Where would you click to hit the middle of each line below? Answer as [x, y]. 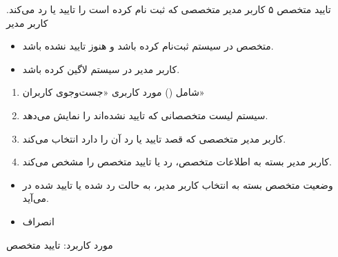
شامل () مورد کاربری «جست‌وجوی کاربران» [113, 92]
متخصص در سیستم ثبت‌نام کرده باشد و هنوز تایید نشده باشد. [148, 46]
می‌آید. [36, 198]
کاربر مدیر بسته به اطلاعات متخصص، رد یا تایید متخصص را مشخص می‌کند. [177, 162]
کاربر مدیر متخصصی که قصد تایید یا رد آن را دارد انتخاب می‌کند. [154, 138]
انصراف [38, 221]
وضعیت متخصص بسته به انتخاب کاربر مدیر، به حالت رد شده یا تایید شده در [178, 184]
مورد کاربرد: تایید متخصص [60, 244]
